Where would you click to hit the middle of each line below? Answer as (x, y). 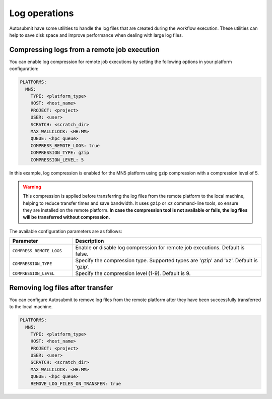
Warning (32, 187)
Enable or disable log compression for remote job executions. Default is (160, 248)
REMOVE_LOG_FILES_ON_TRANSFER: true (76, 384)
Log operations (42, 13)
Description (90, 241)
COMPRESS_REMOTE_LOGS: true (65, 146)
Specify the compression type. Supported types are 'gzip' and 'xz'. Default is (166, 261)
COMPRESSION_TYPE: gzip (60, 153)
